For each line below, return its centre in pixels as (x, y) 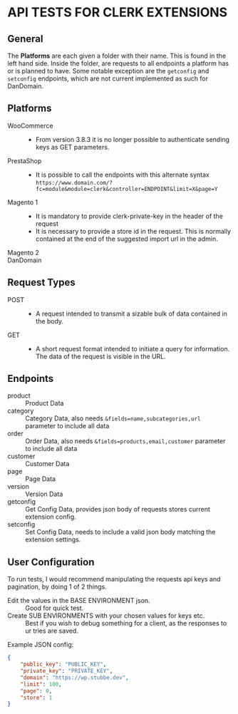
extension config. (51, 517)
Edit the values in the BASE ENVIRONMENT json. (79, 601)
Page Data (40, 479)
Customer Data (47, 464)
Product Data (45, 403)
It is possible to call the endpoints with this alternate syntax (123, 175)
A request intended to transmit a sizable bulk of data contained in (131, 314)
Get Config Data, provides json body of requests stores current (118, 509)
